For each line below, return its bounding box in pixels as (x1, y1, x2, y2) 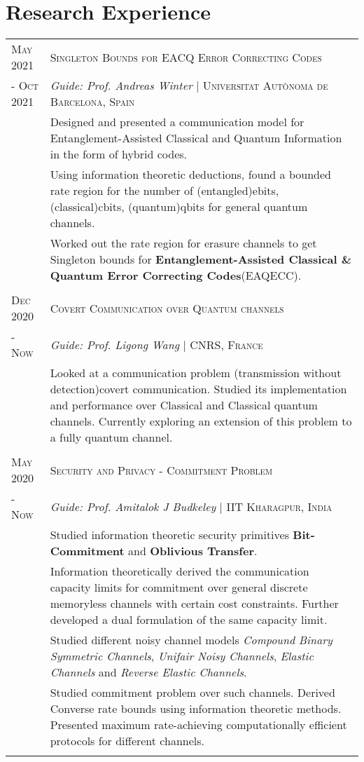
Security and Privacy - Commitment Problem (50, 461, 272, 478)
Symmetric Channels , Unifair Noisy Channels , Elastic (50, 648, 314, 665)
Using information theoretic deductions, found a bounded (50, 166, 331, 183)
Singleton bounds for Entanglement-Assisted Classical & (50, 251, 352, 268)
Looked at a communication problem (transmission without (50, 365, 342, 381)
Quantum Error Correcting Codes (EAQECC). (50, 267, 302, 284)
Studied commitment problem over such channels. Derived (50, 684, 335, 701)
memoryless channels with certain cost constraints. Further (50, 595, 339, 612)
